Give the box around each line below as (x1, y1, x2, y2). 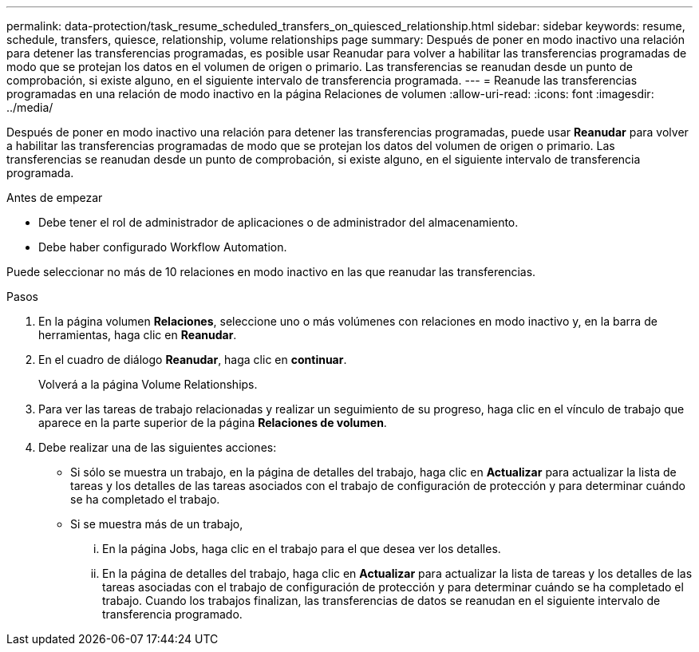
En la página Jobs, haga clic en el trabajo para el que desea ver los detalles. (102, 542, 501, 555)
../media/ (6, 101, 53, 114)
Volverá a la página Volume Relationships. (38, 377, 258, 391)
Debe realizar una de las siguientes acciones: (38, 441, 277, 454)
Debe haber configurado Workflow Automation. (38, 240, 287, 254)
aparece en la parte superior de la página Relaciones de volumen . (38, 416, 387, 429)
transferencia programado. (102, 607, 243, 621)
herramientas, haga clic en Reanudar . (38, 328, 237, 342)
